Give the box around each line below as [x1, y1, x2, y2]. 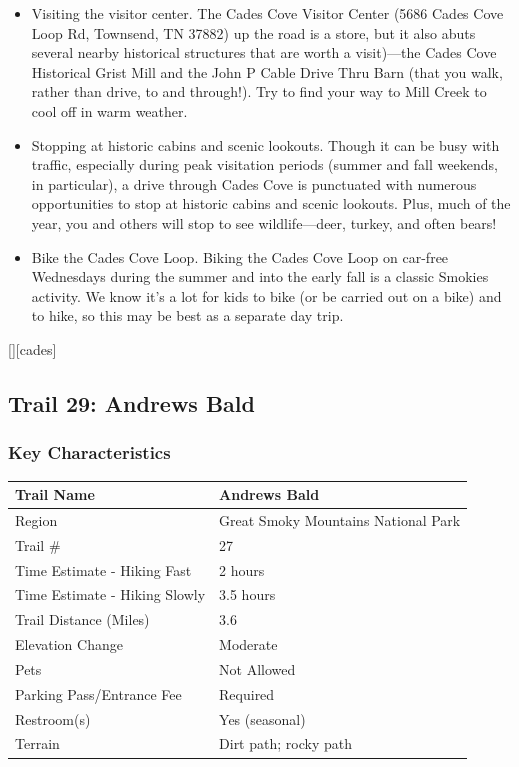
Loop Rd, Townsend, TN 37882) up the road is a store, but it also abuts [31, 22, 476, 43]
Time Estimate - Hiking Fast [15, 559, 192, 580]
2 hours [219, 559, 265, 580]
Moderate [219, 634, 278, 655]
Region [15, 509, 58, 530]
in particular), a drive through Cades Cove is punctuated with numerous [31, 173, 477, 194]
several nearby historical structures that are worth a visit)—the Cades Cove [31, 42, 497, 63]
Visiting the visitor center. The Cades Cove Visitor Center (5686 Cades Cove [31, 3, 504, 23]
